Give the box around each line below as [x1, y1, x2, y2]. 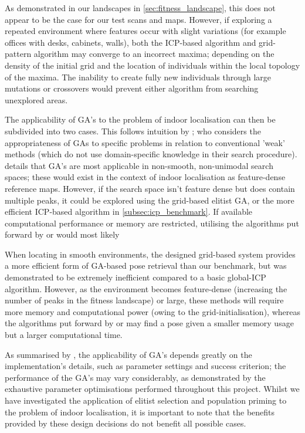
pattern [5, 48, 32, 60]
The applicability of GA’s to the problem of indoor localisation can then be [5, 113, 276, 126]
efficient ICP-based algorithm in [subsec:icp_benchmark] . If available [5, 205, 253, 218]
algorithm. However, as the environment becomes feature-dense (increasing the [5, 282, 287, 295]
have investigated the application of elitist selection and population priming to [5, 394, 287, 406]
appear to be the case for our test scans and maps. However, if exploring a [5, 13, 272, 25]
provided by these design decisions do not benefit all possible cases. [5, 417, 246, 429]
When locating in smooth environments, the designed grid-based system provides [5, 248, 296, 260]
